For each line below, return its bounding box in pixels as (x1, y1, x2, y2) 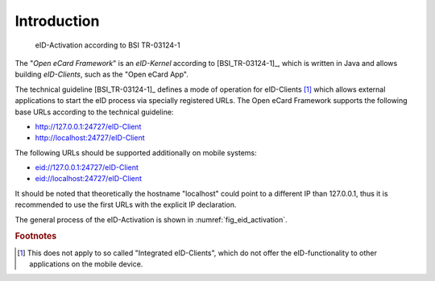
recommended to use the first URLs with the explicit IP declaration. (14, 200, 237, 209)
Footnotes (14, 230, 57, 242)
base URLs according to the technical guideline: (14, 107, 174, 117)
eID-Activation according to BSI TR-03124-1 (35, 40, 180, 50)
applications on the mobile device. (29, 259, 143, 269)
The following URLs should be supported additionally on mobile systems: (14, 147, 257, 157)
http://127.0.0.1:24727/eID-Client (35, 122, 142, 131)
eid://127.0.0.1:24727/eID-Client (35, 163, 139, 172)
